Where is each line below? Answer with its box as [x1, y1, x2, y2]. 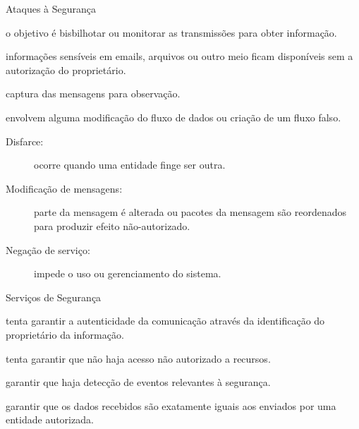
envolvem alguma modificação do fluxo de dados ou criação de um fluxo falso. [6, 109, 341, 124]
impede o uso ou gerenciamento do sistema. [34, 266, 221, 281]
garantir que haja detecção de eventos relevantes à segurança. [6, 375, 271, 389]
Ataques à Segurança [6, 1, 97, 16]
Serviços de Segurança [6, 289, 102, 304]
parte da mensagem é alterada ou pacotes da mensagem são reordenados [34, 205, 347, 219]
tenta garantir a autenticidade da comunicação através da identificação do [6, 313, 325, 328]
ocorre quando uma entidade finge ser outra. [34, 157, 226, 172]
